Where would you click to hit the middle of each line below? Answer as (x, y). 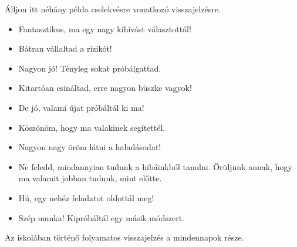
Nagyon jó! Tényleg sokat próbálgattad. (90, 68)
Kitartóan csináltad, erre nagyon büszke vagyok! (105, 88)
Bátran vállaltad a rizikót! (65, 48)
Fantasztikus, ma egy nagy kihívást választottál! (105, 28)
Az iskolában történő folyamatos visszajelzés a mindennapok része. (124, 237)
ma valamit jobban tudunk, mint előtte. (90, 178)
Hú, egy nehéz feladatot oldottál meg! (86, 197)
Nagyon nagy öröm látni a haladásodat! (90, 147)
